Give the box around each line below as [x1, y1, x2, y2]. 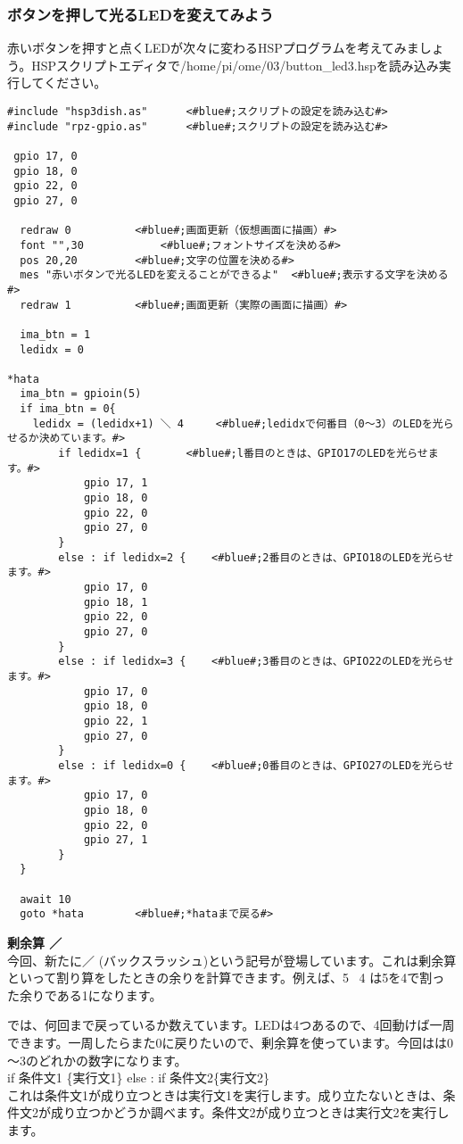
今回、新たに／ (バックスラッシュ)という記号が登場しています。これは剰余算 [7, 950, 457, 969]
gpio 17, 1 [83, 477, 148, 490]
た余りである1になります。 [7, 985, 162, 1004]
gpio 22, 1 [83, 714, 148, 727]
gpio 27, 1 [83, 833, 148, 847]
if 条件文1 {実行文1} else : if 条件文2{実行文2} [7, 1068, 270, 1087]
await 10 [20, 892, 71, 906]
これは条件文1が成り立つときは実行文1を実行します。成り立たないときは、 [7, 1085, 443, 1104]
